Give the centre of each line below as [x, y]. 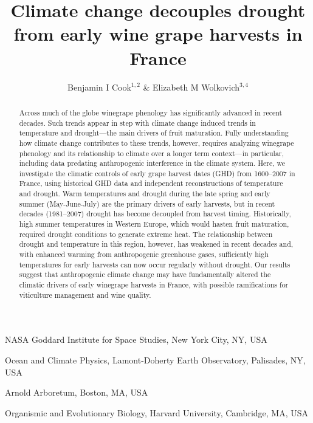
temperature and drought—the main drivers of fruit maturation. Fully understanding [154, 133]
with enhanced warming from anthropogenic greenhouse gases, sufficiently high [144, 254]
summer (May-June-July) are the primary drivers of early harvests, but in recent [147, 203]
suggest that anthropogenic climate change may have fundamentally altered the [145, 274]
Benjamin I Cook [99, 87]
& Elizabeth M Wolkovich [191, 87]
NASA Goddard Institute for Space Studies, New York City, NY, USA [136, 339]
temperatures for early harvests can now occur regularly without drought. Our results [155, 264]
